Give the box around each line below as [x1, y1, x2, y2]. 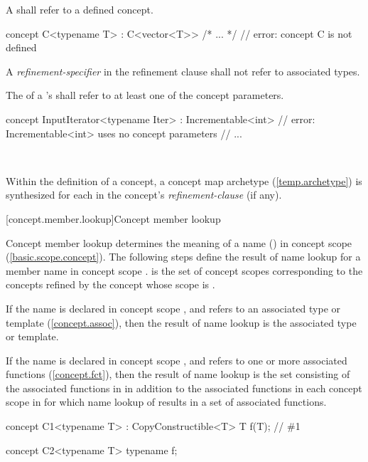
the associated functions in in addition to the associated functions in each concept [6, 380, 362, 395]
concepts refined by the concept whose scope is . [6, 277, 215, 292]
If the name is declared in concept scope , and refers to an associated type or [6, 300, 341, 315]
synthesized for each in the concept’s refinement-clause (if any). [6, 187, 282, 202]
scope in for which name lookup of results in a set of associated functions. [6, 394, 327, 409]
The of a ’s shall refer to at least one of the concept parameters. [6, 88, 284, 103]
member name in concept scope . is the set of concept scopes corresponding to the [6, 263, 363, 278]
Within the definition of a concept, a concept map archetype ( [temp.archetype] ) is [6, 173, 362, 188]
